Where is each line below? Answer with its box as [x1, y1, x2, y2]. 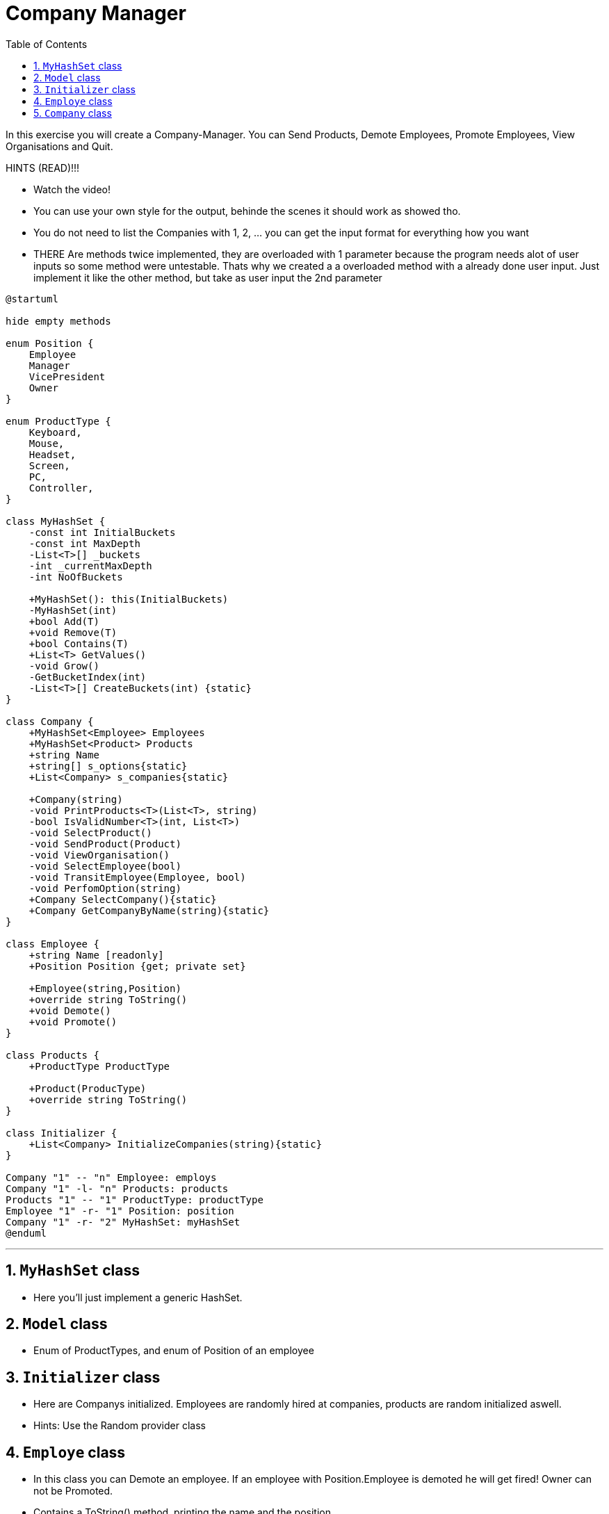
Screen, [29, 459, 70, 471]
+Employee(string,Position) [29, 982, 181, 994]
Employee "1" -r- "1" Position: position [6, 1205, 234, 1216]
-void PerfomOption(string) [29, 882, 181, 894]
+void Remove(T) [29, 626, 117, 638]
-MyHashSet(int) [29, 604, 117, 616]
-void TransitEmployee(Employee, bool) [29, 871, 246, 883]
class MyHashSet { [6, 515, 106, 527]
